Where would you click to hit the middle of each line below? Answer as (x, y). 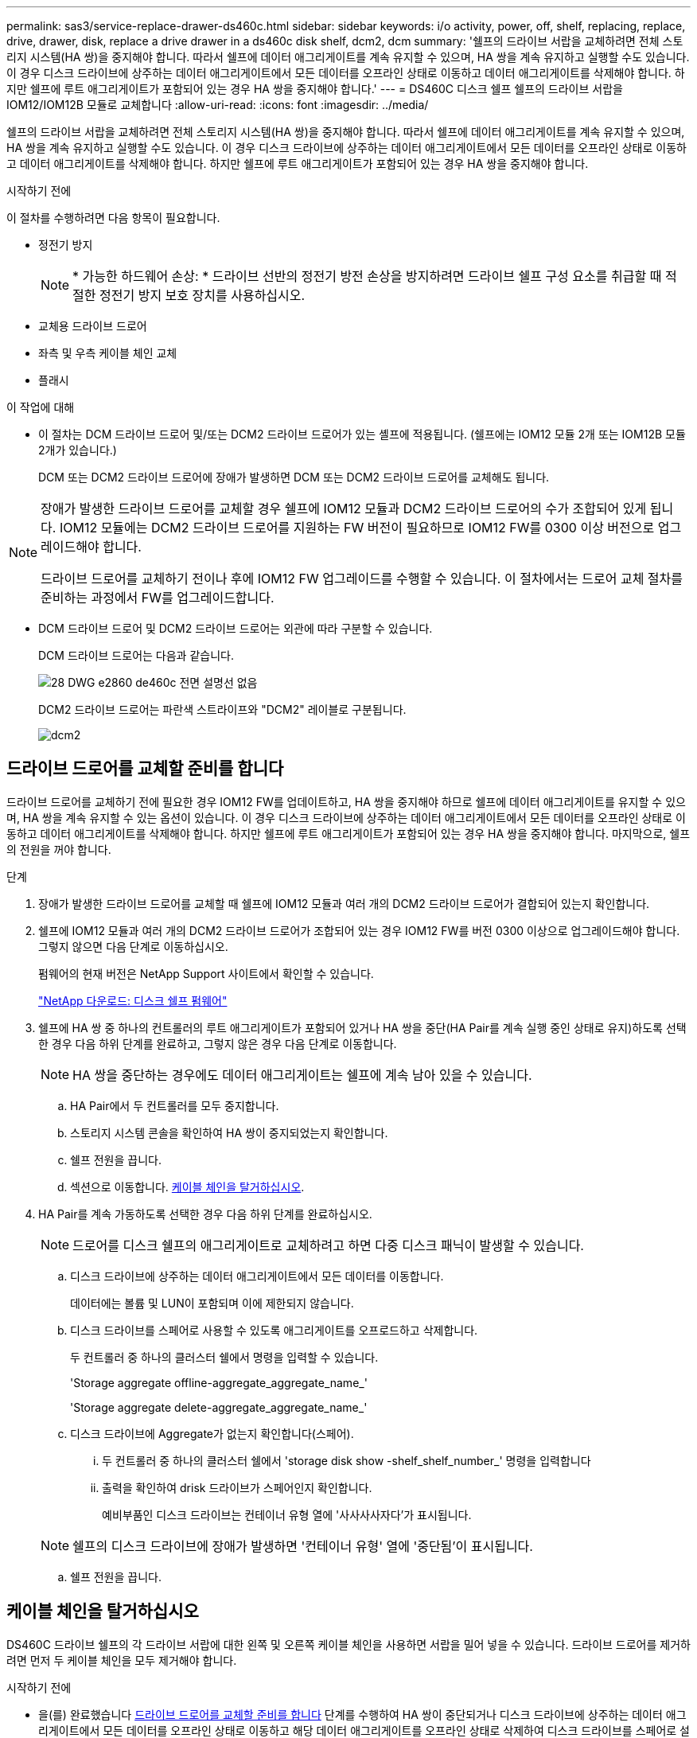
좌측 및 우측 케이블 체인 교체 (108, 353)
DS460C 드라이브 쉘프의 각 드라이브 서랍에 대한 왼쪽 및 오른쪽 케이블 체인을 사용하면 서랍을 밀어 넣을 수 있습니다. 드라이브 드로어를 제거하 (348, 1644)
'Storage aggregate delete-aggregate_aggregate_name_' (219, 1407)
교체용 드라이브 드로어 (93, 326)
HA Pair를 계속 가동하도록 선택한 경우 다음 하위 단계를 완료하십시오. (205, 1214)
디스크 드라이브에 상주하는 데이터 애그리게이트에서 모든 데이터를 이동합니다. (257, 1276)
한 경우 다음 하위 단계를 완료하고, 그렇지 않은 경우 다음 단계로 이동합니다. (218, 1043)
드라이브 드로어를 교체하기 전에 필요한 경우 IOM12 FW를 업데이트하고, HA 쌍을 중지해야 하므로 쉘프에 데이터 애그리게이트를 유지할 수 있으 (346, 801)
